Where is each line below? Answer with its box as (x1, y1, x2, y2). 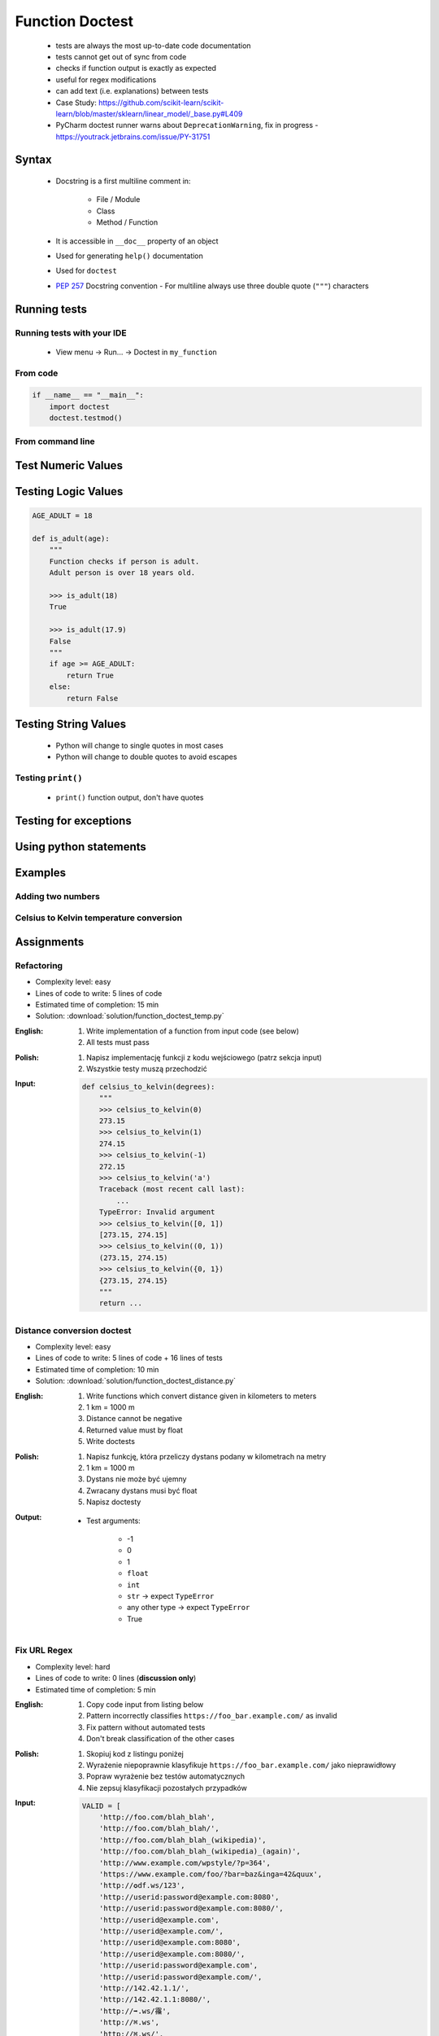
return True (66, 670, 114, 680)
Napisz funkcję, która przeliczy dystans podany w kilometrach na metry (86, 1451, 327, 1461)
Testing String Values (15, 717, 127, 731)
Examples (15, 866, 67, 880)
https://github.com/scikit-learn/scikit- (98, 98, 224, 108)
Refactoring (15, 959, 63, 971)
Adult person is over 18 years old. (49, 568, 195, 577)
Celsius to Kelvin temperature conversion (15, 912, 183, 924)
